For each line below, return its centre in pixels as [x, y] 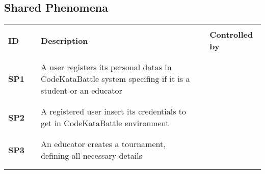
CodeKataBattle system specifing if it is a [115, 79]
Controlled [231, 35]
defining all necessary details [91, 156]
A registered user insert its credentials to [114, 111]
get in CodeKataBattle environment [105, 123]
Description [64, 40]
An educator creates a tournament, [103, 144]
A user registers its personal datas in [106, 67]
